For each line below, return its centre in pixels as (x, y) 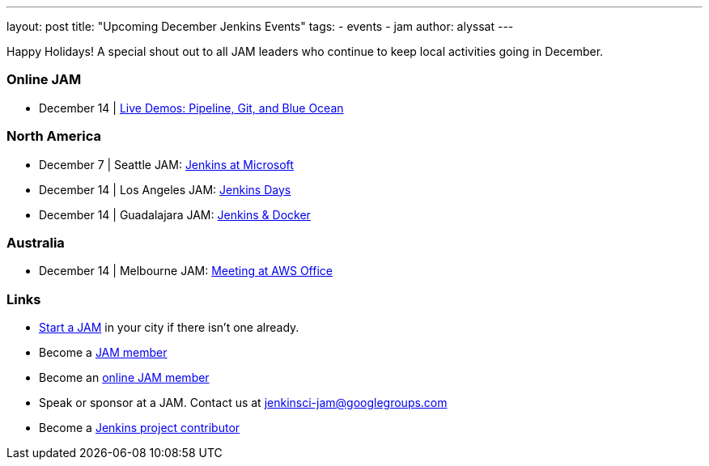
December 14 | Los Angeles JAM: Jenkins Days (165, 189)
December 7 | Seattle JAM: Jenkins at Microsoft (166, 164)
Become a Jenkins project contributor (140, 428)
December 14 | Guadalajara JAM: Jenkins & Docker (175, 214)
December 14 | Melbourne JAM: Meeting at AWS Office (186, 271)
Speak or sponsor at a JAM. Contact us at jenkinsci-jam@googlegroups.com (243, 402)
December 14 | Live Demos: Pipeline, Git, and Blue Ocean (191, 108)
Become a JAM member (103, 352)
